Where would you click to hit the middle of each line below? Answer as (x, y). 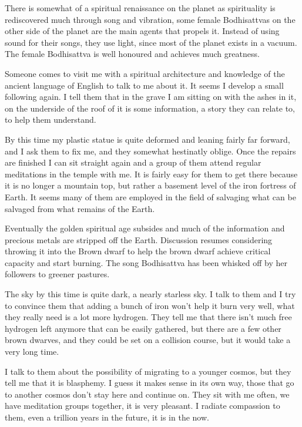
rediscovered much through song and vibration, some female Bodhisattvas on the (150, 19)
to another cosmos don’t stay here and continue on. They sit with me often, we (147, 394)
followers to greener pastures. (57, 274)
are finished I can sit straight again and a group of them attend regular (133, 162)
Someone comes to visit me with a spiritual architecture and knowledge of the (145, 73)
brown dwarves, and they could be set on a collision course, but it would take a (148, 340)
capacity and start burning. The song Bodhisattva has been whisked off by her (146, 262)
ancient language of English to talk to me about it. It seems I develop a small (144, 85)
